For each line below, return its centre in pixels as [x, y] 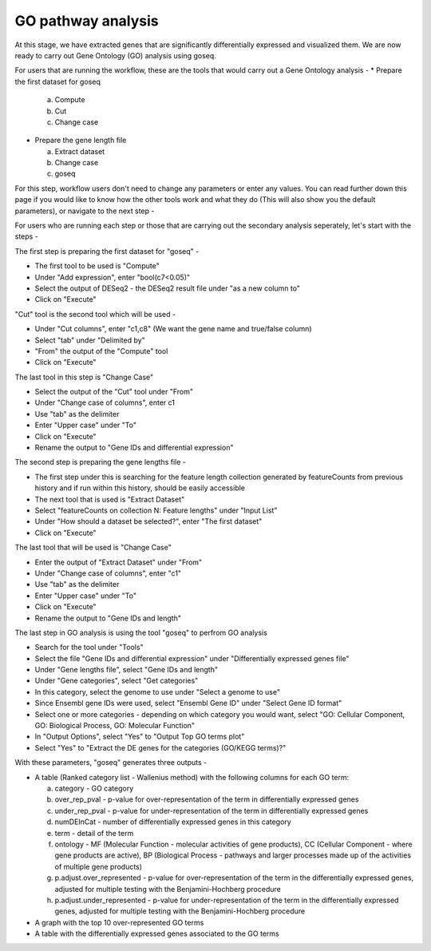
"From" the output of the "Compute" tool [101, 351]
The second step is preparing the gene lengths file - [101, 462]
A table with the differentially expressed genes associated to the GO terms [157, 933]
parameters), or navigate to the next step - [85, 211]
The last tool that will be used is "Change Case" [93, 548]
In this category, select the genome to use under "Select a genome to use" [158, 691]
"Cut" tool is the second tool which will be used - [95, 314]
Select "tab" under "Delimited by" [90, 340]
